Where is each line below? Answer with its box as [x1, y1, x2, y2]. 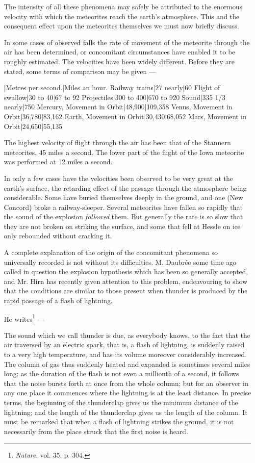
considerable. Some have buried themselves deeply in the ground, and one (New [4, 192, 243, 203]
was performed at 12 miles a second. [4, 156, 113, 167]
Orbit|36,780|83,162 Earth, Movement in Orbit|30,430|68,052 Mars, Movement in [4, 111, 247, 121]
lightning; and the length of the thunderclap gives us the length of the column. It [4, 407, 248, 417]
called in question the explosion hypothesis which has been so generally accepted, [4, 266, 248, 277]
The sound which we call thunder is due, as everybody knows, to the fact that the [4, 330, 251, 340]
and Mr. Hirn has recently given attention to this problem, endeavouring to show [4, 276, 248, 286]
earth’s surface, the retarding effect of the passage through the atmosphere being [4, 182, 247, 193]
